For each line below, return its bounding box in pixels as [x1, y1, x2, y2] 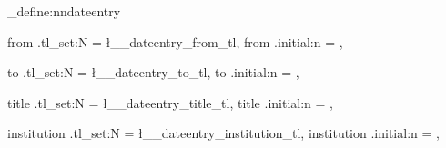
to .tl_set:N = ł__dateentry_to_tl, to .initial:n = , [7, 63, 299, 82]
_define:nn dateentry [7, 2, 121, 20]
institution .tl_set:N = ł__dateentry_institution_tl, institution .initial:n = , [7, 123, 440, 143]
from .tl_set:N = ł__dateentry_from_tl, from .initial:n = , [7, 32, 343, 51]
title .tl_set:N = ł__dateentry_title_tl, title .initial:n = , [7, 93, 333, 112]
